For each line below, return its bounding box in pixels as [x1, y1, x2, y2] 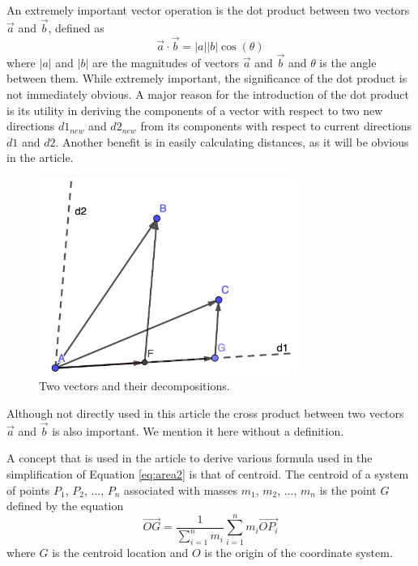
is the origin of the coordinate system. [204, 544, 393, 561]
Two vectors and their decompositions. [39, 377, 230, 394]
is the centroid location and [52, 544, 189, 561]
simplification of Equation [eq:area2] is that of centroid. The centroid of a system [6, 465, 409, 482]
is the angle [319, 53, 377, 70]
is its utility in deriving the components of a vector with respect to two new [6, 101, 383, 118]
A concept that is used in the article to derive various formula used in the [6, 449, 373, 466]
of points [6, 481, 50, 498]
